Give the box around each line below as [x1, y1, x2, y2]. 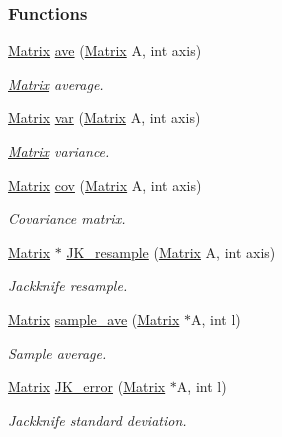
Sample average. [8, 342, 107, 363]
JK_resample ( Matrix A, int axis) [66, 241, 276, 262]
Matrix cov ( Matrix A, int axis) [8, 174, 202, 195]
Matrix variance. [8, 141, 110, 161]
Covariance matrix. [8, 208, 126, 229]
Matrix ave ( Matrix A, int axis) [8, 40, 202, 61]
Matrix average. [8, 73, 104, 94]
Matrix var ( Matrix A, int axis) [8, 107, 201, 128]
